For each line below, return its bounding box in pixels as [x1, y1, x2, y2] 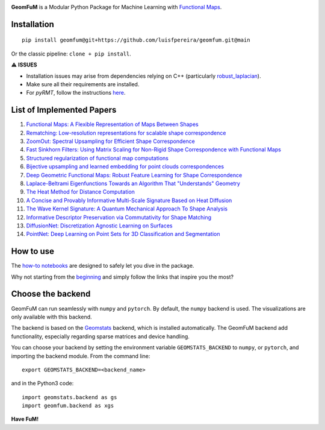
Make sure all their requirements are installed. [26, 80, 140, 87]
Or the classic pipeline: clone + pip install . [11, 50, 132, 57]
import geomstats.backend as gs [22, 394, 117, 400]
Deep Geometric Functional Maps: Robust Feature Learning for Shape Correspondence [26, 171, 243, 179]
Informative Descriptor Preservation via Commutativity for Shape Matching [26, 213, 212, 221]
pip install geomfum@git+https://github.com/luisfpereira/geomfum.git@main [22, 37, 250, 43]
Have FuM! [11, 416, 39, 423]
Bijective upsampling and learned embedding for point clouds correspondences [26, 163, 224, 170]
